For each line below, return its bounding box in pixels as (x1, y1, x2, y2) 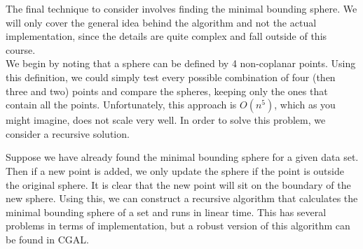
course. (6, 42, 36, 57)
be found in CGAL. (6, 232, 89, 246)
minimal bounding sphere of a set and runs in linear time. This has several (6, 204, 327, 219)
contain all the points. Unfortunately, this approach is (6, 97, 237, 112)
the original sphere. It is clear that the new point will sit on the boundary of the (6, 177, 351, 192)
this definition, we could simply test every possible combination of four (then (6, 69, 336, 84)
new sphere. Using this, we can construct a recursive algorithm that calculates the (6, 191, 358, 206)
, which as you (274, 97, 336, 112)
